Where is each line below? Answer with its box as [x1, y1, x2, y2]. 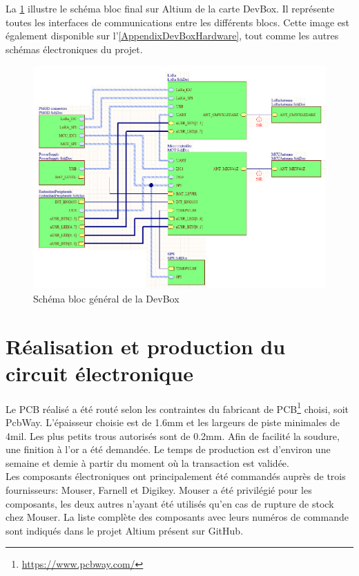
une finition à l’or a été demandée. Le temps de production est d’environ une [6, 442, 331, 457]
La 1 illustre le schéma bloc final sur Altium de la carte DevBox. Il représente [6, 1, 335, 15]
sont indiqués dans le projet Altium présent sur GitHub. [6, 523, 244, 537]
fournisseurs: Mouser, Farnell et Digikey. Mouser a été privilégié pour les [6, 483, 312, 497]
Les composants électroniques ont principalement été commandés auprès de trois [6, 469, 346, 483]
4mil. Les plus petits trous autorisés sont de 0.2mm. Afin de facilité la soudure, [6, 428, 340, 443]
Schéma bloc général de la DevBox [33, 291, 179, 305]
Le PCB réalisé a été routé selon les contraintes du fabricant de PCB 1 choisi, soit [6, 399, 349, 416]
